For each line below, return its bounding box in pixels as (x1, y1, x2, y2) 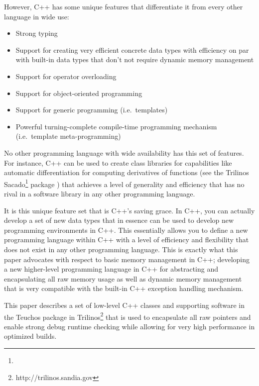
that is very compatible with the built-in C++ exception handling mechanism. (4, 283, 244, 293)
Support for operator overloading (15, 71, 117, 81)
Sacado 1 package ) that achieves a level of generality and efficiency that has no (4, 177, 245, 189)
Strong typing (15, 28, 58, 38)
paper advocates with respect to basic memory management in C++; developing (4, 254, 250, 264)
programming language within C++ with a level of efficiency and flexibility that (4, 234, 249, 245)
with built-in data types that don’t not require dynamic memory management (15, 54, 254, 65)
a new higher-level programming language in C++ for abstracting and (4, 264, 219, 274)
